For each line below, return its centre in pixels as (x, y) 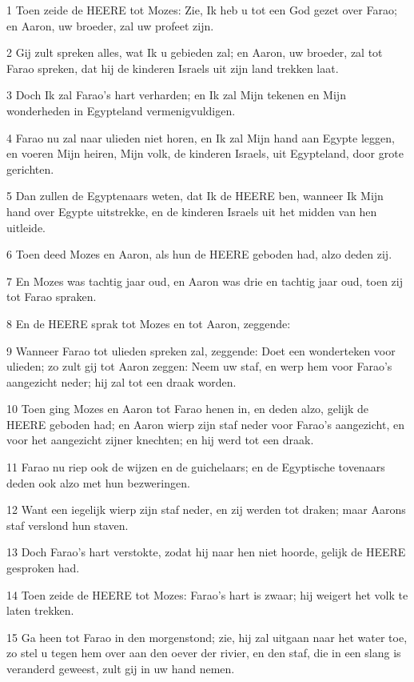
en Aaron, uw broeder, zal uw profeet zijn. (110, 25)
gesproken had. (43, 568)
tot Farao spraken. (52, 297)
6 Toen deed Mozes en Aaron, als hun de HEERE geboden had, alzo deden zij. (199, 254)
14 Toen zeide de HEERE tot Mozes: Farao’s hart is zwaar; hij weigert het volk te (207, 594)
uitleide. (26, 227)
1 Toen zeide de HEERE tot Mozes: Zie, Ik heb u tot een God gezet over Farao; (202, 10)
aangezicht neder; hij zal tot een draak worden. (121, 381)
